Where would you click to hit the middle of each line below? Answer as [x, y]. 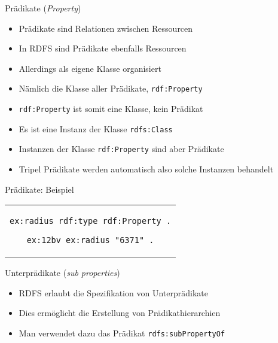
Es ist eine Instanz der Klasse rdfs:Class [96, 128]
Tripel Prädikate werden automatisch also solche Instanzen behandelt [146, 169]
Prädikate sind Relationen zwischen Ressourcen [106, 28]
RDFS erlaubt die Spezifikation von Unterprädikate [113, 292]
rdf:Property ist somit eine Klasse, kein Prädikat [111, 109]
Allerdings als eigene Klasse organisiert [90, 68]
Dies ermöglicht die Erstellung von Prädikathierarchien [120, 313]
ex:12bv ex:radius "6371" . [90, 240]
